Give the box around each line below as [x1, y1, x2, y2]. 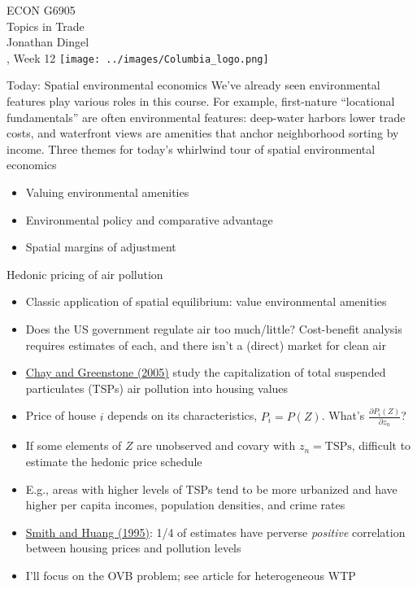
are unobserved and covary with [137, 437, 296, 454]
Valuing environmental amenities [25, 184, 189, 200]
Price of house [25, 407, 97, 424]
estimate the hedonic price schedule [25, 453, 202, 470]
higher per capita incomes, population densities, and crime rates [25, 496, 345, 513]
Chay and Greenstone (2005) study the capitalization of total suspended [25, 364, 386, 381]
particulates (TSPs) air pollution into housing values [25, 379, 289, 396]
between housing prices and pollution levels [25, 539, 241, 556]
